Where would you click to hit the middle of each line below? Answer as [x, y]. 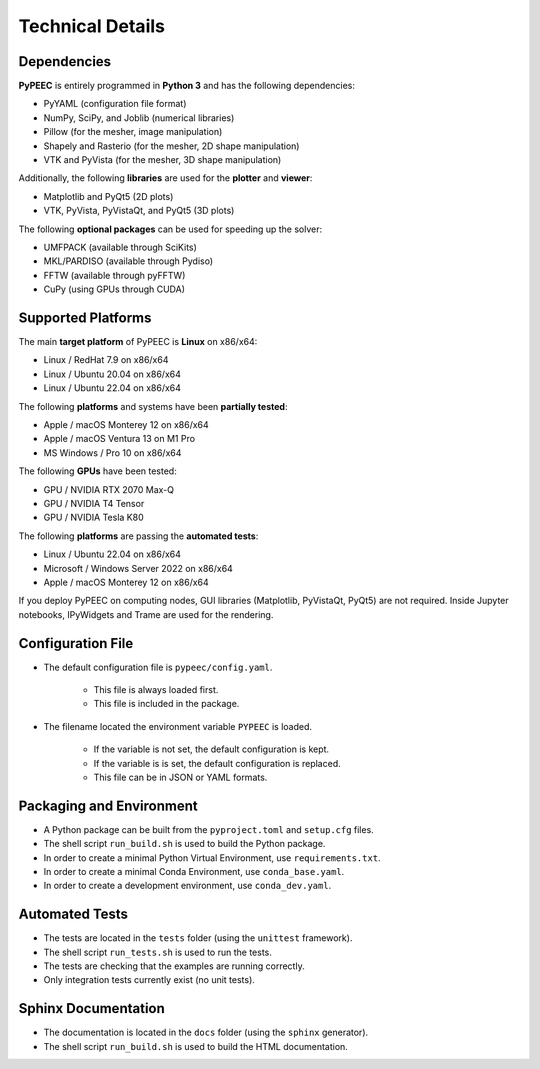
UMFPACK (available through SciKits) [120, 247]
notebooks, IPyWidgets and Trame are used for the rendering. [146, 614]
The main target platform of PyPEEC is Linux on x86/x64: [138, 342]
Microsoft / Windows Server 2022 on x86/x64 [138, 568]
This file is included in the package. [166, 704]
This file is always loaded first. [156, 689]
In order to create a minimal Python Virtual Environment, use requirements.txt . [212, 857]
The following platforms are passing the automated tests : [138, 536]
